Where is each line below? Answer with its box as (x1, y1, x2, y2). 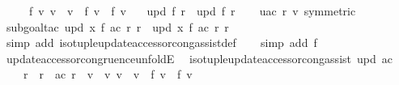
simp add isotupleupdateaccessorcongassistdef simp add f (6, 34, 317, 51)
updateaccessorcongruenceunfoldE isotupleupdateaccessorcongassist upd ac (6, 49, 393, 66)
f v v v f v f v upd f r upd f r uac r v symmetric (28, 2, 356, 19)
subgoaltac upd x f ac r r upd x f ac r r (6, 18, 229, 35)
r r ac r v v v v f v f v (23, 66, 193, 83)
